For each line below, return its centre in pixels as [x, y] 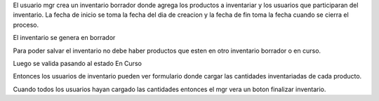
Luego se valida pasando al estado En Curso [77, 63]
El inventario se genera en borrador [64, 38]
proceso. [26, 25]
